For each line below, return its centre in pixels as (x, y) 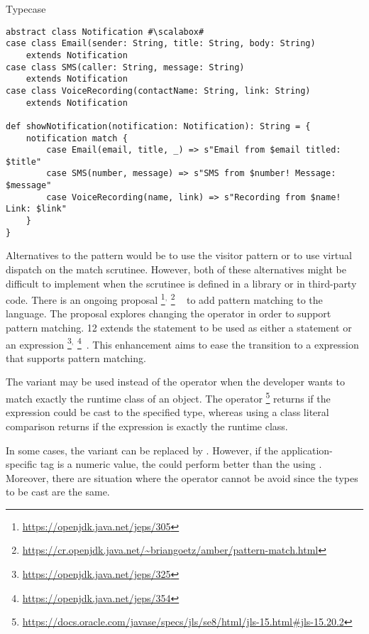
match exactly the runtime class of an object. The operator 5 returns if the (168, 397)
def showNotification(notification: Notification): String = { (158, 126)
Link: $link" (36, 209)
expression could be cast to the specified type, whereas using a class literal (167, 412)
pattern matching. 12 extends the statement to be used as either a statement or (179, 328)
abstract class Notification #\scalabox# (105, 32)
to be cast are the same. (58, 492)
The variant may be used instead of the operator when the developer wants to (175, 382)
